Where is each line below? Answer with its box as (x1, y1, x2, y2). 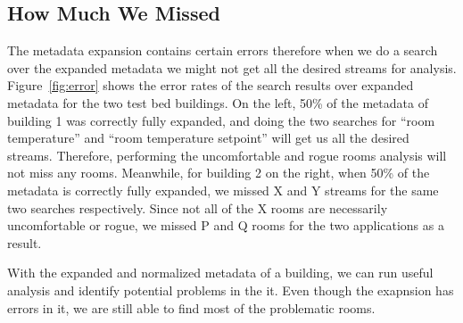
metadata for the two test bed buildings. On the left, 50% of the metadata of (7, 93, 428, 112)
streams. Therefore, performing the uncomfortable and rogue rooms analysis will (7, 145, 447, 164)
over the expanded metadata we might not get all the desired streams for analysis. (7, 58, 457, 77)
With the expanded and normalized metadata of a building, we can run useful (7, 263, 434, 282)
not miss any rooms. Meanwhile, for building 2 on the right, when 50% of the (7, 163, 430, 182)
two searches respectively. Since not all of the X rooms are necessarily (7, 198, 388, 217)
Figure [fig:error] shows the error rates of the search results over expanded (7, 76, 414, 95)
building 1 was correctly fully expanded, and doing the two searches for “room (7, 111, 435, 129)
